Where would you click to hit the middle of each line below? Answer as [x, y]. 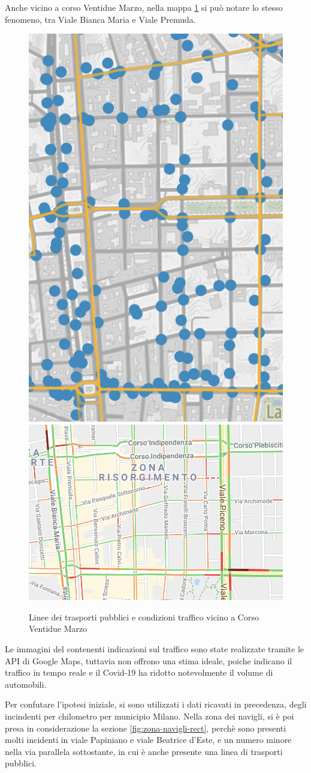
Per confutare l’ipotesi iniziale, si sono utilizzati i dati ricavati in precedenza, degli [156, 704]
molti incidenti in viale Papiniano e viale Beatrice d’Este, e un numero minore [148, 740]
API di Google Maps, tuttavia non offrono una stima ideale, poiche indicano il [149, 660]
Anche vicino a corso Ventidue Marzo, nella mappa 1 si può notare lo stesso [144, 7]
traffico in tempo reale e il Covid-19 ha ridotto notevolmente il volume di [139, 672]
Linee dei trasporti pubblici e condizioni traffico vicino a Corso [144, 617]
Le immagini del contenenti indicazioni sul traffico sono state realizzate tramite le [155, 649]
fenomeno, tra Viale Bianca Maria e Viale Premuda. [100, 19]
